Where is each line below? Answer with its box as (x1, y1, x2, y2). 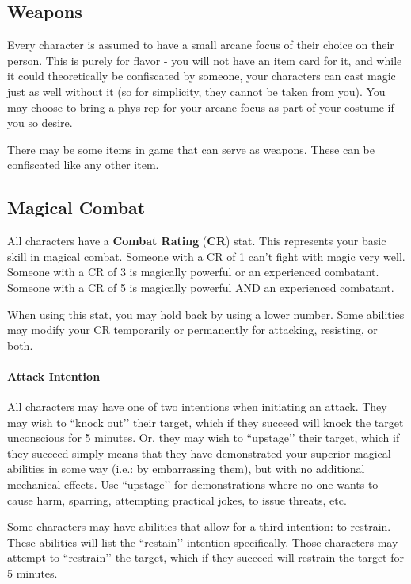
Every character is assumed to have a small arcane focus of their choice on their (7, 36, 394, 53)
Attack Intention (7, 367, 101, 384)
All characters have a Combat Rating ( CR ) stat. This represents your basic (7, 232, 386, 249)
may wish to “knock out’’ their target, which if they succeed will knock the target (7, 413, 404, 430)
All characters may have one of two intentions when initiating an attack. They (7, 398, 387, 415)
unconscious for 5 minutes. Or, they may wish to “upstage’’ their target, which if (7, 429, 400, 446)
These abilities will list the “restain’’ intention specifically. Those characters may (7, 533, 398, 550)
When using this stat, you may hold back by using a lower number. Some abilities (7, 305, 405, 322)
